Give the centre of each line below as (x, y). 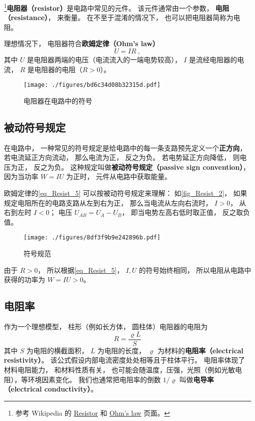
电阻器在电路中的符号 (58, 100)
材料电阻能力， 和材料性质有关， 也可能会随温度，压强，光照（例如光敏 (120, 369)
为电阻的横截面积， (57, 350)
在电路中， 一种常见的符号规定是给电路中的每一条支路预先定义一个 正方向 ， (125, 147)
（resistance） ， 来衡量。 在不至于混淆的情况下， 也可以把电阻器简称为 (119, 17)
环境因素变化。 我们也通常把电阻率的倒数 (94, 379)
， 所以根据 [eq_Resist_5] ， (80, 270)
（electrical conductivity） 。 (51, 389)
